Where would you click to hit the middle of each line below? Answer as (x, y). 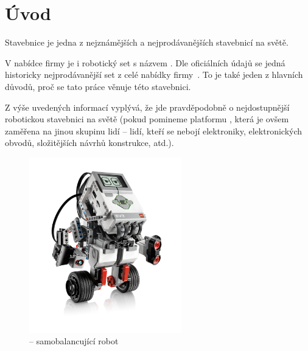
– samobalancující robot (74, 341)
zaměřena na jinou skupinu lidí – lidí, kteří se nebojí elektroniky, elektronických (154, 130)
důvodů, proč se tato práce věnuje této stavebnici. (98, 86)
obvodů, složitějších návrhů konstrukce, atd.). (89, 143)
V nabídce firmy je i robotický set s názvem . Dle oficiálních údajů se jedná (145, 62)
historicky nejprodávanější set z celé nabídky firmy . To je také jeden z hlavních (154, 75)
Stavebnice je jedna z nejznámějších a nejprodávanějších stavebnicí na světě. (147, 42)
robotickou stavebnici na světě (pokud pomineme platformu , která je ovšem (147, 119)
